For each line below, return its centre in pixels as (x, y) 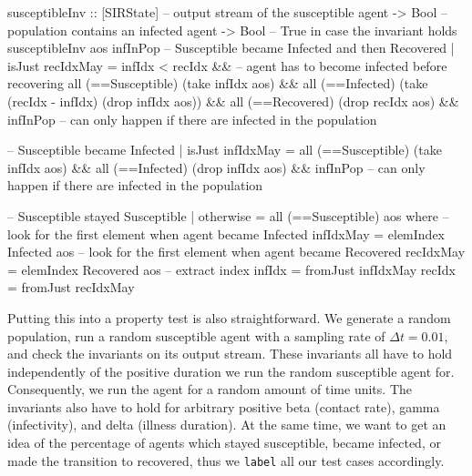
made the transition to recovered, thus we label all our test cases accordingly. (226, 460)
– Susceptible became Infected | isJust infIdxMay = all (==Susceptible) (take (225, 150)
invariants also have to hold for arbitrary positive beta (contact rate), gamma (224, 406)
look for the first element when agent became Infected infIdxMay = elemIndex (226, 233)
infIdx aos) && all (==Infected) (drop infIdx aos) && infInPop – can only (216, 167)
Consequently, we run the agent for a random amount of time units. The (210, 389)
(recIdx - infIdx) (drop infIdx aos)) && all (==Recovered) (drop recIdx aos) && (233, 101)
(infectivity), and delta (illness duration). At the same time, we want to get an (227, 425)
